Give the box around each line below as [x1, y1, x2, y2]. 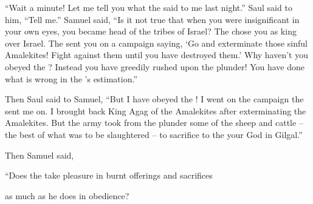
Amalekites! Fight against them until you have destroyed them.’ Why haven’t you [5, 48, 309, 61]
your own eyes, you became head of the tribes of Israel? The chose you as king [5, 25, 297, 38]
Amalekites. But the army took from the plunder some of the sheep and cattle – [5, 116, 303, 129]
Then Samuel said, [5, 148, 74, 161]
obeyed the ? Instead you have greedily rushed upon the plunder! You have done [5, 60, 305, 73]
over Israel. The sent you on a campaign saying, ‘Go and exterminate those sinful [5, 36, 308, 49]
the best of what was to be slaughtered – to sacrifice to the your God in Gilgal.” [5, 128, 303, 140]
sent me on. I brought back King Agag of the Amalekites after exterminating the [5, 104, 306, 117]
